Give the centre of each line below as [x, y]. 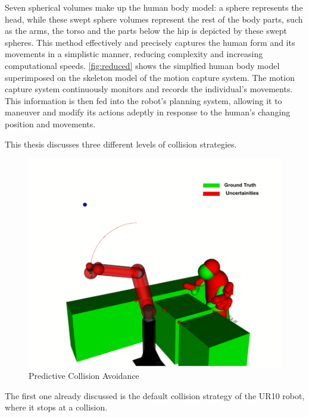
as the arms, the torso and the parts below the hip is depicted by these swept [146, 31]
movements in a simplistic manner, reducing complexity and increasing [134, 54]
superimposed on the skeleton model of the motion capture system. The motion [150, 77]
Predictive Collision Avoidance [84, 376]
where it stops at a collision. [56, 407]
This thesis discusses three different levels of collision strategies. [121, 144]
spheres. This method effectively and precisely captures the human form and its [150, 42]
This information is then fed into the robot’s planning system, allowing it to [143, 100]
